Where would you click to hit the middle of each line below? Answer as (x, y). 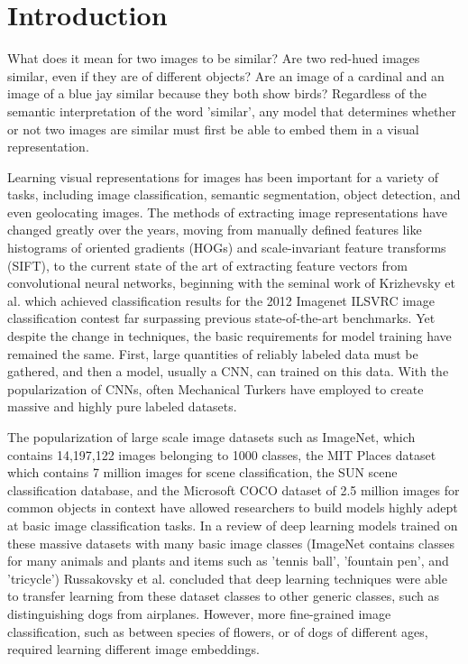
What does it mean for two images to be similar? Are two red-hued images (214, 58)
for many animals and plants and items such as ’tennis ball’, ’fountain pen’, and (228, 561)
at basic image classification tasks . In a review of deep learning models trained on (233, 525)
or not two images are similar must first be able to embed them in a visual (213, 129)
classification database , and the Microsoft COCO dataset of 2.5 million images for (234, 489)
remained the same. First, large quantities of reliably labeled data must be (213, 353)
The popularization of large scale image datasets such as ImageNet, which (211, 437)
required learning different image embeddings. (133, 649)
